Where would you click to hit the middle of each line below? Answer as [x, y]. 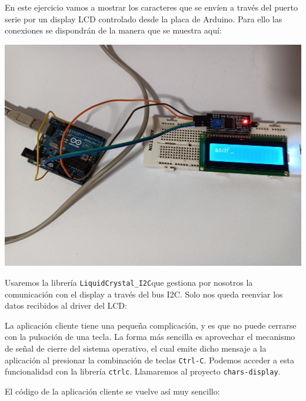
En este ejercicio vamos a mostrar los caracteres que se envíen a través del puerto [151, 7]
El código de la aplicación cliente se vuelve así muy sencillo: [112, 391]
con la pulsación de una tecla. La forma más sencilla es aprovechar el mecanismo [150, 337]
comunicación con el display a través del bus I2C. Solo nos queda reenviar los [144, 294]
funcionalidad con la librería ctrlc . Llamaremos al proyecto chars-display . [143, 371]
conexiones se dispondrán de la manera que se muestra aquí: [113, 30]
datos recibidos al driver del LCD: [66, 305]
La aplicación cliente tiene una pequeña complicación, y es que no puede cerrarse [151, 325]
